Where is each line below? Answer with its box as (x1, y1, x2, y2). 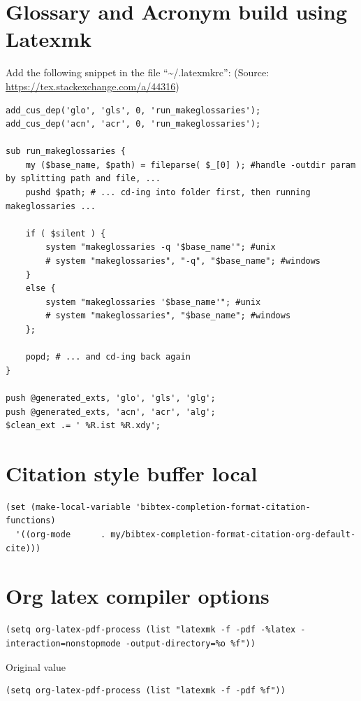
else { (25, 283, 56, 294)
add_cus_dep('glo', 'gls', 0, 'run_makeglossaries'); (6, 105, 261, 115)
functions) (6, 516, 56, 526)
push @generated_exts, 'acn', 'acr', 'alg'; (6, 406, 216, 417)
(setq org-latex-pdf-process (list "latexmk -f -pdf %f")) (6, 686, 286, 696)
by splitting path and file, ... (6, 174, 161, 184)
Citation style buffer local (6, 458, 258, 487)
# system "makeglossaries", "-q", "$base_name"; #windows (45, 256, 321, 267)
